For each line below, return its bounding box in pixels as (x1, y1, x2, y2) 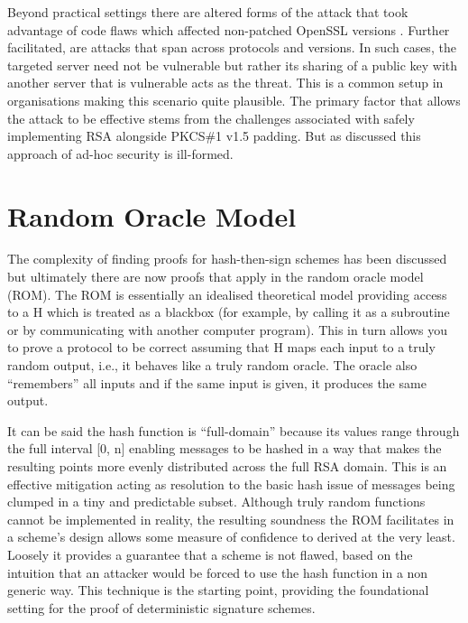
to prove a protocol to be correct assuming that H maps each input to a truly (7, 338, 436, 357)
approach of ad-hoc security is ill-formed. (7, 144, 234, 163)
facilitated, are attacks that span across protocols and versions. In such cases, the (7, 38, 456, 57)
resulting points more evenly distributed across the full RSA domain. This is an (7, 457, 447, 475)
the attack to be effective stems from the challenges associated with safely (7, 108, 415, 127)
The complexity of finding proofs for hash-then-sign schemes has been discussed (7, 249, 447, 268)
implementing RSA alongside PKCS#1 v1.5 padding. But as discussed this (7, 126, 421, 145)
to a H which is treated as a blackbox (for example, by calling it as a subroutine (7, 302, 450, 321)
